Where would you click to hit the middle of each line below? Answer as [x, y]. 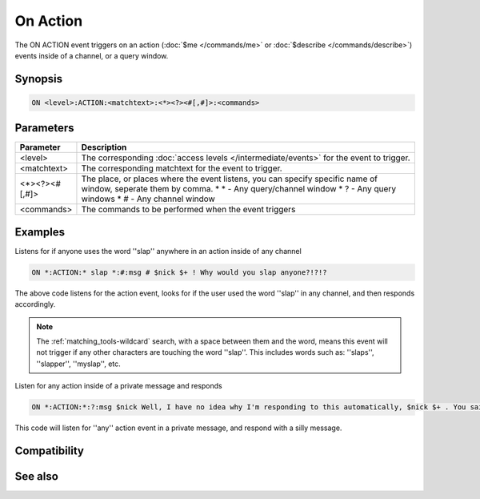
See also [37, 477]
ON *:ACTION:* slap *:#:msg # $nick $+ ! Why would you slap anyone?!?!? [179, 272]
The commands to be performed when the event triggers [188, 210]
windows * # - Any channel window [148, 199]
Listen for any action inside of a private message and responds [119, 386]
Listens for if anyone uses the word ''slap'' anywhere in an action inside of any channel [158, 251]
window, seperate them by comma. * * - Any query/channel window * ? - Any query [238, 189]
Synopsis [39, 79]
